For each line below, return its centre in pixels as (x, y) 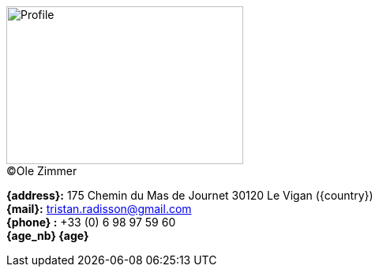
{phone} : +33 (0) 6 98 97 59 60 (91, 222)
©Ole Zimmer (42, 171)
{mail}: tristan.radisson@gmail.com (99, 209)
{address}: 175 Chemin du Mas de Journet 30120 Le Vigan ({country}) (190, 195)
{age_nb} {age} (48, 236)
